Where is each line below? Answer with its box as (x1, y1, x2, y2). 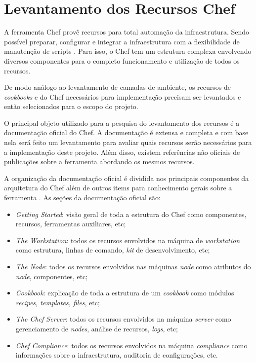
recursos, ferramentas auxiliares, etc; (15, 218, 126, 229)
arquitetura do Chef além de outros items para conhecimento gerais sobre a (4, 182, 232, 193)
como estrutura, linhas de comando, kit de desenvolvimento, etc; (15, 245, 210, 255)
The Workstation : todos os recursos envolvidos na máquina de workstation (15, 235, 240, 245)
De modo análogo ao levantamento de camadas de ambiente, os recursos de (4, 82, 231, 92)
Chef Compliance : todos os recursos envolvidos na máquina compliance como (15, 340, 248, 350)
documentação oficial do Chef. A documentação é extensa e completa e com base (4, 127, 249, 138)
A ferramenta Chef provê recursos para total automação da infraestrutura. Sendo (4, 27, 250, 37)
